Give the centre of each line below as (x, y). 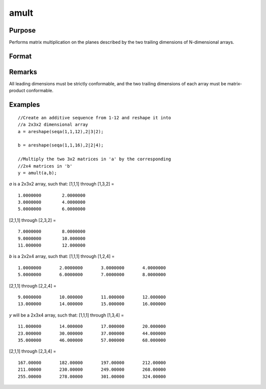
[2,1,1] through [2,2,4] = (33, 285)
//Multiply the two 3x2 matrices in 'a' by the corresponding (95, 159)
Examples (25, 105)
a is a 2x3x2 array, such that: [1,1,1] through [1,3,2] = (62, 184)
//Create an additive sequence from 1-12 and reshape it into (95, 118)
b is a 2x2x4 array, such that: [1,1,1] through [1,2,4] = (62, 256)
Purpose (22, 30)
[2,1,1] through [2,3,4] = (33, 351)
